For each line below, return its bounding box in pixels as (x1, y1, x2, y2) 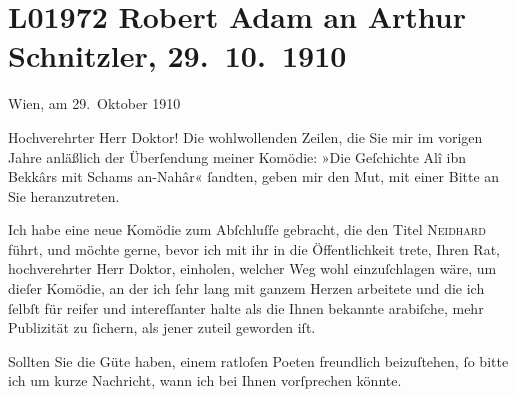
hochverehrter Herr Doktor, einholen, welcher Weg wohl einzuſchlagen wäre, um (8, 258, 497, 279)
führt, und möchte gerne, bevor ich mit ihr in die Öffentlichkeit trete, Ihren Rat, (8, 238, 501, 259)
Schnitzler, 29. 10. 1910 (8, 35, 347, 76)
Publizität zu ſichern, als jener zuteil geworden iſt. (8, 317, 316, 338)
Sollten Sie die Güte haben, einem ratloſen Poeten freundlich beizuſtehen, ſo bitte (8, 350, 509, 371)
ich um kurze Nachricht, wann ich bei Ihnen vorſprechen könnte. (8, 370, 402, 391)
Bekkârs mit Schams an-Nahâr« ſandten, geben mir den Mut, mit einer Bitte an (8, 166, 500, 187)
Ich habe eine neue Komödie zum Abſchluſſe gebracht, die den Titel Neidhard (8, 219, 486, 240)
